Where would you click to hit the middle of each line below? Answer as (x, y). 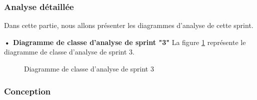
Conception (27, 91)
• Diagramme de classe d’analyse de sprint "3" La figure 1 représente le (125, 42)
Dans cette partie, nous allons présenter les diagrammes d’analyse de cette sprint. (129, 25)
